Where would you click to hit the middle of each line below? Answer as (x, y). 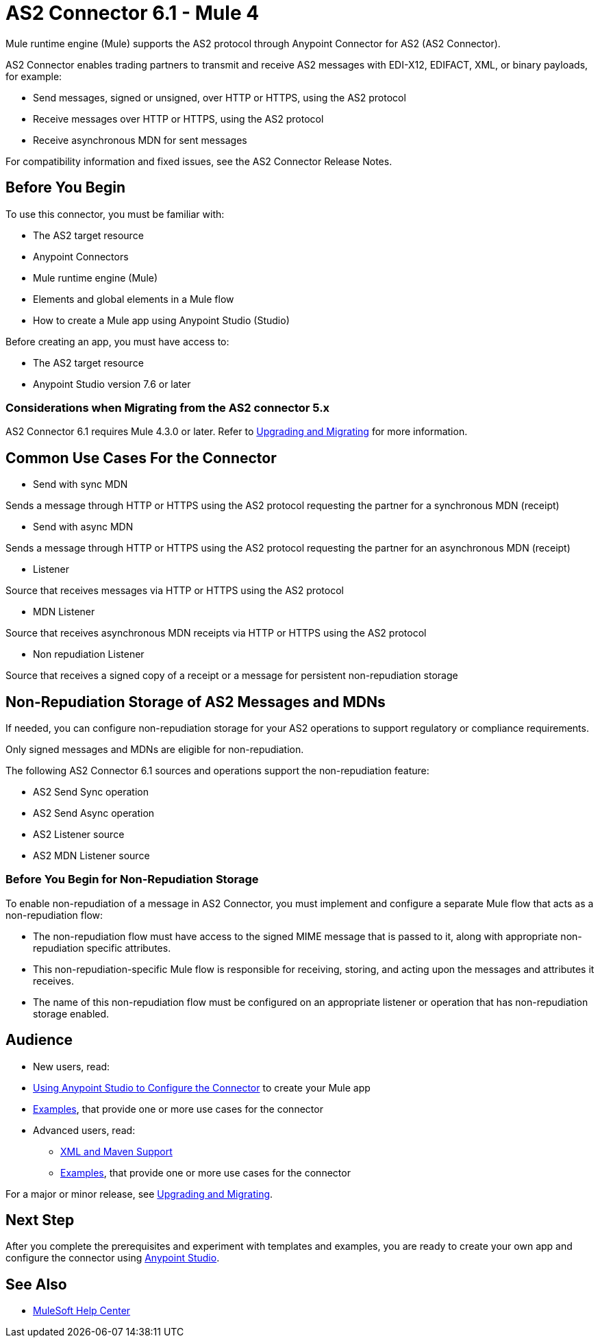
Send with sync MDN (80, 484)
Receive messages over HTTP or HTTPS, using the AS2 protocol (178, 119)
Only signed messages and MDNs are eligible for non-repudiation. (155, 750)
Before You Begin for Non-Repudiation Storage (132, 879)
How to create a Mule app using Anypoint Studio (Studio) (161, 320)
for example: (34, 76)
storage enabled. (71, 1013)
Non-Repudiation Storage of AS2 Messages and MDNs (196, 702)
